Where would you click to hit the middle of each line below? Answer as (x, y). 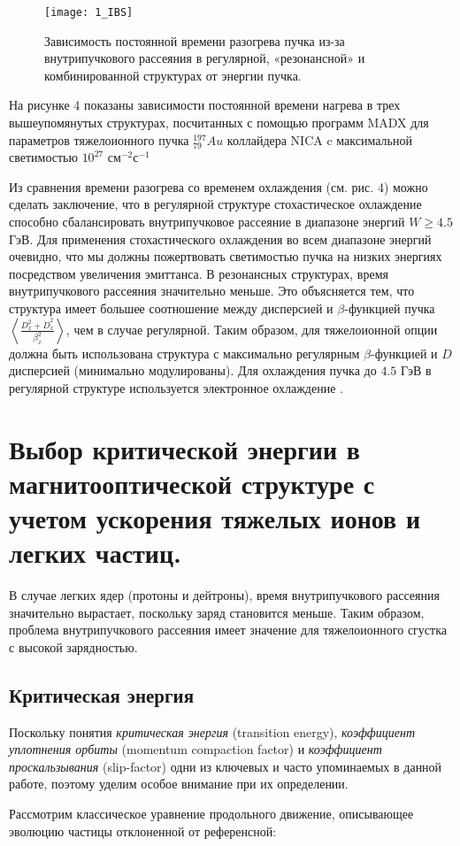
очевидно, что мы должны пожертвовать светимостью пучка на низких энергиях (226, 256)
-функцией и (404, 353)
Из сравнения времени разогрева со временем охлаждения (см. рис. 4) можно (218, 186)
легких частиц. (96, 553)
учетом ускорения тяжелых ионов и (215, 517)
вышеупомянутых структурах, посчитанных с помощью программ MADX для (219, 123)
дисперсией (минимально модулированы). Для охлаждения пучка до (193, 370)
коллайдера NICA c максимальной (319, 139)
